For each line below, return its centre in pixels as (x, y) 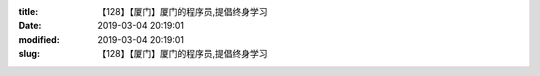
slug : (29, 54)
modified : (39, 39)
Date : (30, 26)
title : (28, 11)
